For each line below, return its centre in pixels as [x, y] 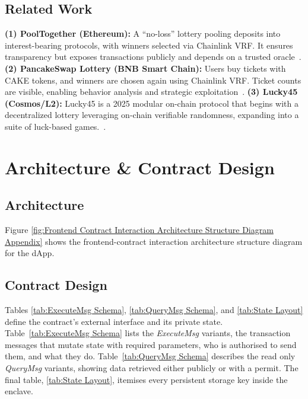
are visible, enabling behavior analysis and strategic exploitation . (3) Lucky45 [151, 92]
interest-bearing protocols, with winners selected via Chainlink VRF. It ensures [149, 45]
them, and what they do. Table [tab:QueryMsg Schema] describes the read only [150, 356]
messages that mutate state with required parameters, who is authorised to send [151, 344]
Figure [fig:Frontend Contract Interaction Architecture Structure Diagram [139, 230]
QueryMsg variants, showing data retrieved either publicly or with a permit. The [152, 368]
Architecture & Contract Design [140, 167]
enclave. [19, 391]
